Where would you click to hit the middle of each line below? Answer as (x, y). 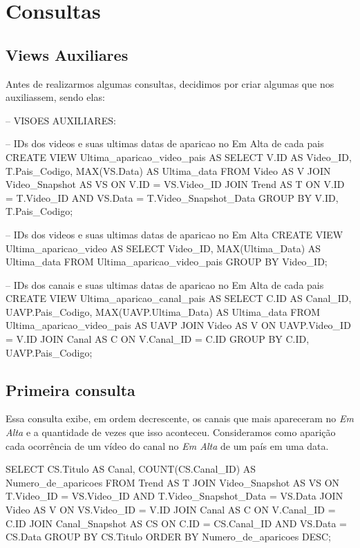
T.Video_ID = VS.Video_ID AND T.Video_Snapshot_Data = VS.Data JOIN (174, 496)
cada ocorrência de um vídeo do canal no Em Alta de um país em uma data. (167, 445)
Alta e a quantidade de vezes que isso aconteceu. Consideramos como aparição (171, 432)
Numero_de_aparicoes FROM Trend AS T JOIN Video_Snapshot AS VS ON (173, 482)
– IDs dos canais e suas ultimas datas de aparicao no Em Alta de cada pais (165, 284)
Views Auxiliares (67, 54)
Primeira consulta (70, 389)
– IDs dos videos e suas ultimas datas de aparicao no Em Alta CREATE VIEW (174, 234)
